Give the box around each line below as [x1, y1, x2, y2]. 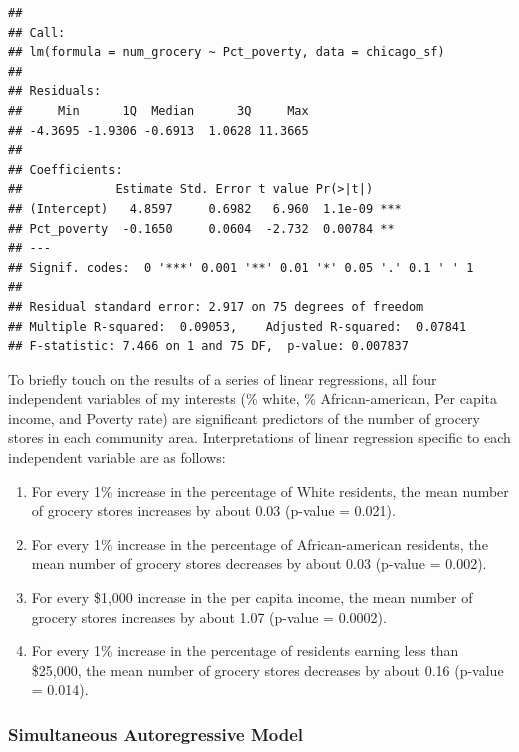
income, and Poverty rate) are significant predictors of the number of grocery [8, 407, 480, 428]
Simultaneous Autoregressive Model [8, 721, 304, 746]
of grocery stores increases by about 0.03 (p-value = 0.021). [31, 500, 396, 521]
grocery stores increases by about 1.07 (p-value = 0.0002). [31, 606, 387, 627]
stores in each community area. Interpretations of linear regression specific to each [8, 427, 511, 448]
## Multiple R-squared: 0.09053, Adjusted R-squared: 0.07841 [8, 319, 467, 334]
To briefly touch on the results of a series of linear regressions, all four [8, 368, 437, 389]
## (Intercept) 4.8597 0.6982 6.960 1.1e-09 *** [8, 201, 402, 216]
